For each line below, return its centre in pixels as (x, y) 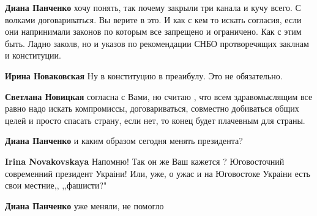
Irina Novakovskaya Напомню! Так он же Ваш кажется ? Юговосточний (145, 161)
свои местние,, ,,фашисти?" (56, 185)
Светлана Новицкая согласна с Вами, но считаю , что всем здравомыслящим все (159, 96)
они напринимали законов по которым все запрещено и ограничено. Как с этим (153, 31)
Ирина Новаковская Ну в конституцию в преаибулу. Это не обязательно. (144, 75)
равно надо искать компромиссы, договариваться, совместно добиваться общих (152, 108)
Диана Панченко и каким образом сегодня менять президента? (124, 141)
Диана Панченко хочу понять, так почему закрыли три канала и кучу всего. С (153, 7)
